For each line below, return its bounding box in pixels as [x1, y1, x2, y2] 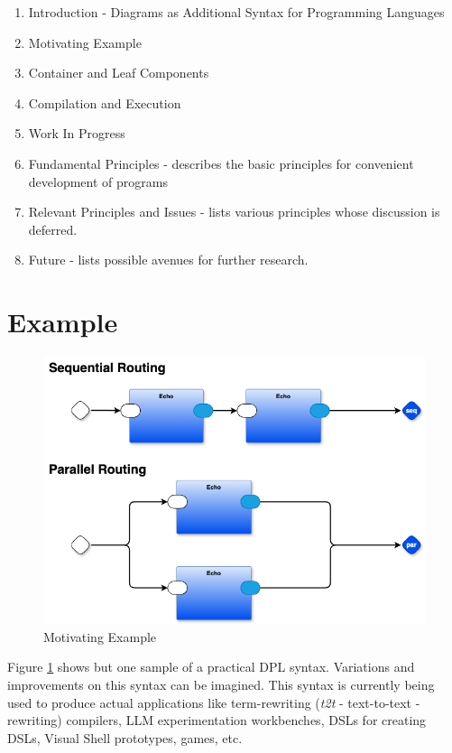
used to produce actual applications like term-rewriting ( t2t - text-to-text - [7, 693, 420, 711]
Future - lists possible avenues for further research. [28, 250, 309, 269]
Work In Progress [28, 124, 125, 143]
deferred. [28, 219, 78, 238]
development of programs [28, 172, 168, 191]
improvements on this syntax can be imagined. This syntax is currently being [7, 674, 435, 693]
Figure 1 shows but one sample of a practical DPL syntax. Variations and [7, 657, 415, 676]
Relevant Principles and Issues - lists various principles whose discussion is [28, 202, 440, 221]
